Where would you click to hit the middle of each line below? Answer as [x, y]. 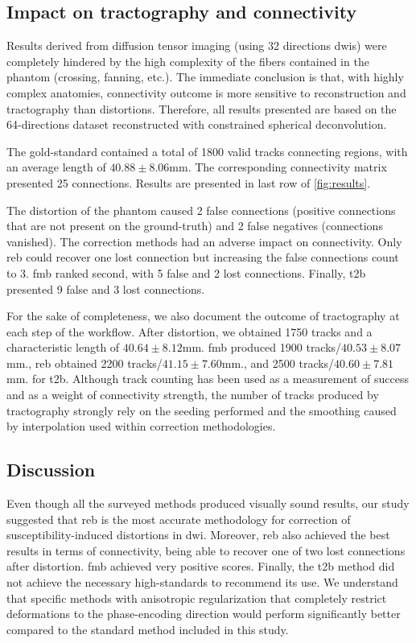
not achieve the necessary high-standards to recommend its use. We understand [202, 582]
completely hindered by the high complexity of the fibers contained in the [188, 61]
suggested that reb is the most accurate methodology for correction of [179, 519]
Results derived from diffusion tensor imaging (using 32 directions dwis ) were [197, 45]
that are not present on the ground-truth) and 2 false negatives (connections [195, 226]
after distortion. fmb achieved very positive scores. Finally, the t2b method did [201, 566]
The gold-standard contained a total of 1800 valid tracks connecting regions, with [207, 151]
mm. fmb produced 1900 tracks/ [262, 347]
